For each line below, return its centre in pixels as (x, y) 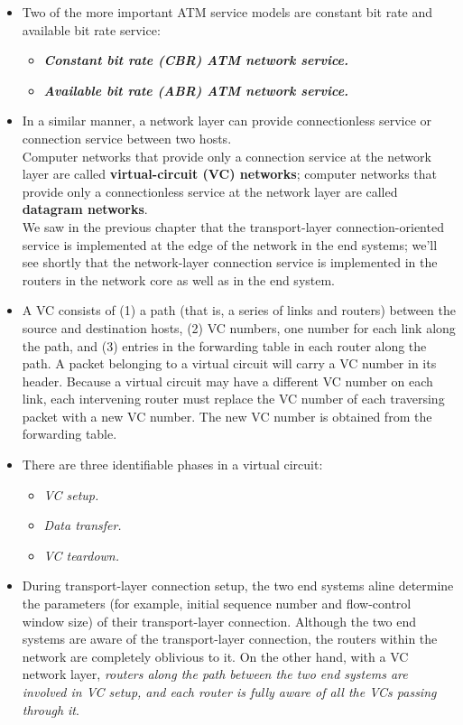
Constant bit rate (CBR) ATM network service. (196, 60)
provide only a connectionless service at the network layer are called (210, 191)
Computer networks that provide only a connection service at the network (227, 156)
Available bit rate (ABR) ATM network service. (196, 90)
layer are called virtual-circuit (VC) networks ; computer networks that (230, 174)
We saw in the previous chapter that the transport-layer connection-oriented (233, 226)
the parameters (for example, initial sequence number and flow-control (217, 604)
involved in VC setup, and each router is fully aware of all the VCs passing (229, 692)
